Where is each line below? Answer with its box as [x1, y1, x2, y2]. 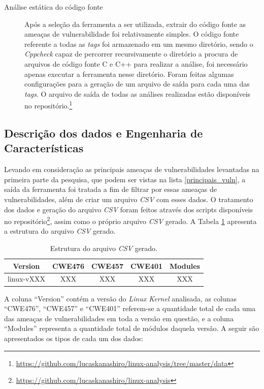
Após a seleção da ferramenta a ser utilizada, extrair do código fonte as [24, 18, 246, 29]
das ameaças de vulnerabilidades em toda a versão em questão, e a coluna [4, 313, 234, 323]
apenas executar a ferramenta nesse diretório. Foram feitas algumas [24, 68, 234, 79]
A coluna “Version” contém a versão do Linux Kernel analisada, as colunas [4, 293, 237, 303]
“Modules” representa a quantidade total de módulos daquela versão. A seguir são [4, 323, 259, 334]
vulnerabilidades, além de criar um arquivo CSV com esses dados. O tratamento [4, 193, 253, 204]
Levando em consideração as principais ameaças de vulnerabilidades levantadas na [4, 164, 259, 175]
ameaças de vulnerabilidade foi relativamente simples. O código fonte [24, 29, 239, 39]
